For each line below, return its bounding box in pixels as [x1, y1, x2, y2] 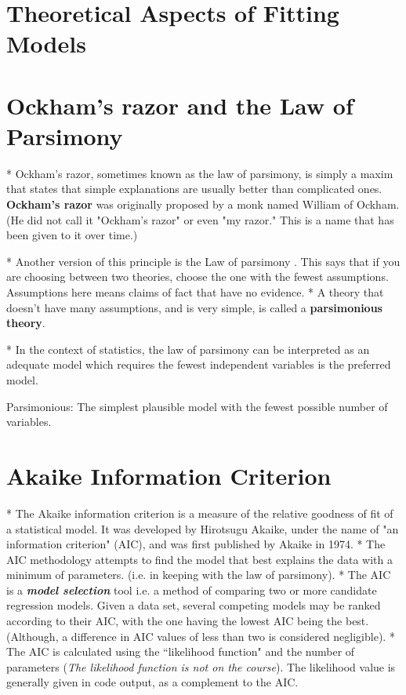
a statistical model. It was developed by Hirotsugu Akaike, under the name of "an [6, 520, 399, 537]
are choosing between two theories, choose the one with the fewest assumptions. [6, 268, 389, 285]
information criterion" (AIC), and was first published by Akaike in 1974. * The [6, 536, 386, 552]
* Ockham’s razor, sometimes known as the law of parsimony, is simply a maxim [6, 165, 393, 181]
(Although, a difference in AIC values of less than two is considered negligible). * [6, 628, 395, 644]
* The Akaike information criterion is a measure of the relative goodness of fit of [6, 504, 393, 521]
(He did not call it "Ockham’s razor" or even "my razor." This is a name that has [6, 211, 394, 227]
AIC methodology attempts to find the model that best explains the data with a [6, 551, 393, 567]
